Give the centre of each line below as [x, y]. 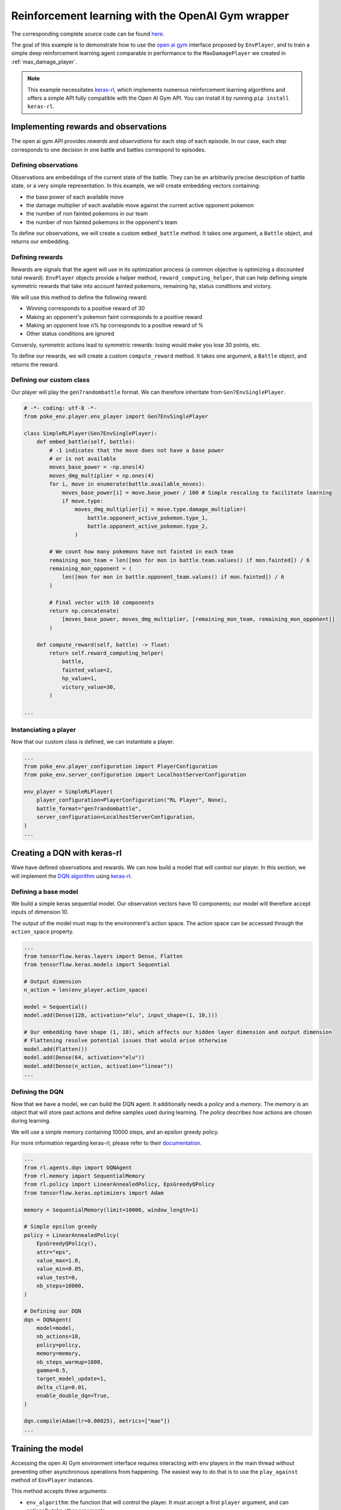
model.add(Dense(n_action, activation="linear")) [99, 1066]
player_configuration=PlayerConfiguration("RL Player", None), [132, 800]
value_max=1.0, [59, 1260]
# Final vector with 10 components [102, 602]
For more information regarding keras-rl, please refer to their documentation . [106, 1143]
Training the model [47, 1449]
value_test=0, [57, 1277]
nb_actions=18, [59, 1337]
